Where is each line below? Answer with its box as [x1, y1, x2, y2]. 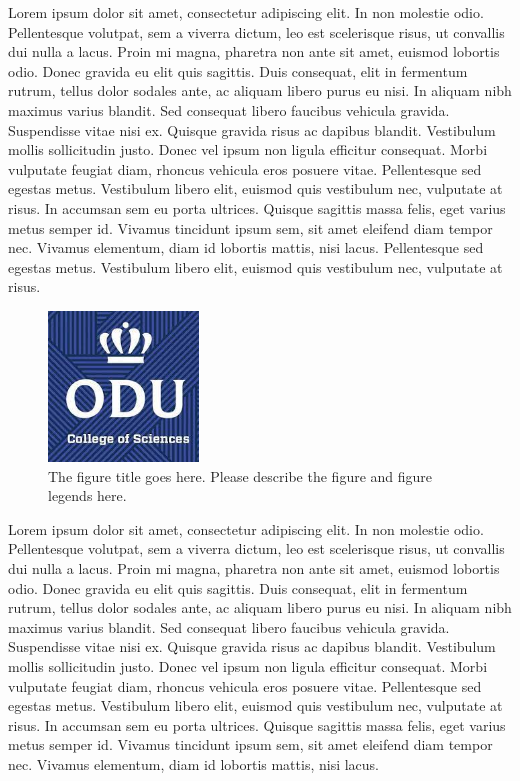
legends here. [48, 485, 127, 506]
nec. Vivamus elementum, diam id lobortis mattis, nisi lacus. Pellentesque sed [8, 237, 484, 258]
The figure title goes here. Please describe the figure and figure [48, 465, 433, 486]
